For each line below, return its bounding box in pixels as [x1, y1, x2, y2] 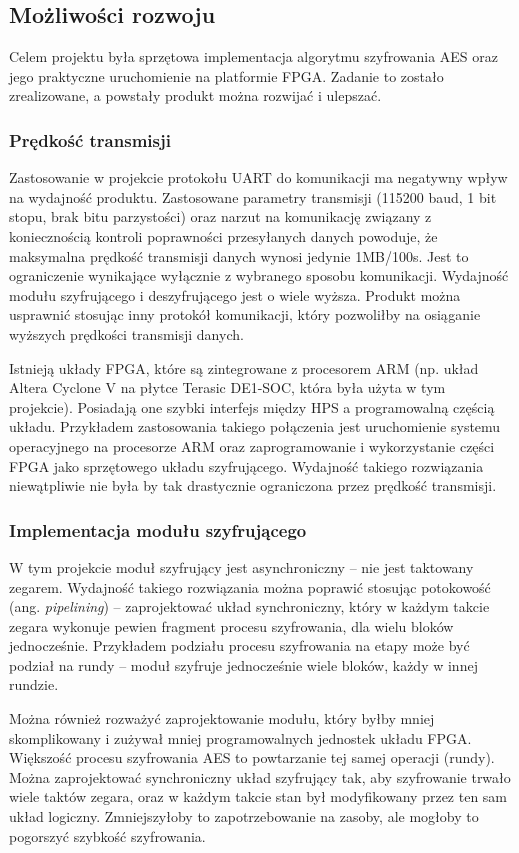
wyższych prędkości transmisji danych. [9, 323, 244, 344]
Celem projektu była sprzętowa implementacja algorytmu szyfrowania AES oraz [9, 46, 499, 67]
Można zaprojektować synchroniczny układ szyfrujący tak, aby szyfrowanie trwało [9, 766, 511, 787]
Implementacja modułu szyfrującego [9, 517, 307, 542]
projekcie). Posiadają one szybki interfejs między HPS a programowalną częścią [9, 396, 495, 417]
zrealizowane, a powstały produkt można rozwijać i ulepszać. [9, 85, 382, 106]
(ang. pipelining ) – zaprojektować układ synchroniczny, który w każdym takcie [9, 596, 490, 617]
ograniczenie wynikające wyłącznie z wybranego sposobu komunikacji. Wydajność [9, 265, 509, 286]
